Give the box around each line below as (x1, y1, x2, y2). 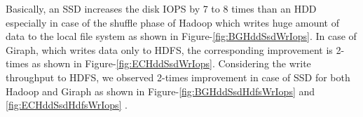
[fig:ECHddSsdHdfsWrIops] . (6, 97, 128, 112)
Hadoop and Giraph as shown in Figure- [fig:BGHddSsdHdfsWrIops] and (6, 83, 315, 98)
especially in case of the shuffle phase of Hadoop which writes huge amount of (6, 15, 339, 29)
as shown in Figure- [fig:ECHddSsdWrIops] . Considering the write (32, 56, 311, 71)
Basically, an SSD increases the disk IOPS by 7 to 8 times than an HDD (6, 1, 317, 15)
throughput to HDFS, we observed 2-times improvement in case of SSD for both (6, 69, 350, 84)
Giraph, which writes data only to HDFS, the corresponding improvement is (6, 42, 333, 57)
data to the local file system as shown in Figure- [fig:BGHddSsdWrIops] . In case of (6, 29, 357, 43)
